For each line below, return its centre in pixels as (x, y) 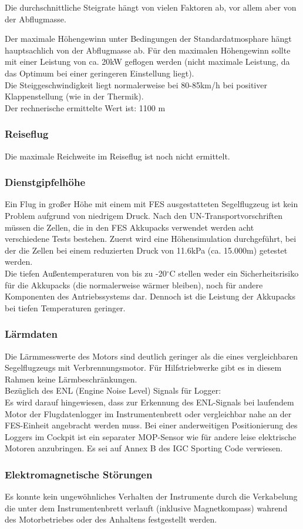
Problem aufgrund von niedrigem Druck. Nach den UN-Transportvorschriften (144, 215)
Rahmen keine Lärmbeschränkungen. (71, 379)
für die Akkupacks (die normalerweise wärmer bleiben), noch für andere (134, 285)
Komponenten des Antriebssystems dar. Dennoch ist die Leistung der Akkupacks (150, 296)
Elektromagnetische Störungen (79, 474)
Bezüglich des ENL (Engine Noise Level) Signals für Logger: (113, 390)
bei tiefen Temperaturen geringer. (65, 307)
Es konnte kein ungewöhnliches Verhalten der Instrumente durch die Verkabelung (151, 496)
